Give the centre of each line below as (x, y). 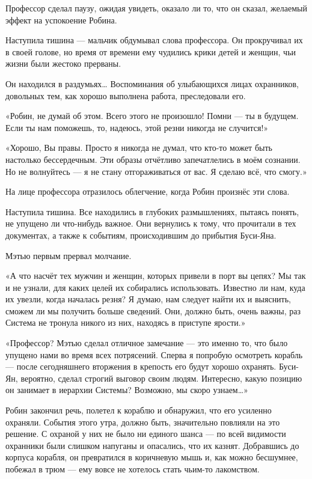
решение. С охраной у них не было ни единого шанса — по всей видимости (146, 434)
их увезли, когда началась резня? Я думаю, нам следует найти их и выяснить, (148, 299)
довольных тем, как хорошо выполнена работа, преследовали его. (126, 95)
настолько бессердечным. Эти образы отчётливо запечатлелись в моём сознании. (153, 159)
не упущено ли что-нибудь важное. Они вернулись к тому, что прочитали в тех (151, 223)
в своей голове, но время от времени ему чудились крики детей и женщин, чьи (151, 51)
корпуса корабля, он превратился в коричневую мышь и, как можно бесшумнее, (152, 457)
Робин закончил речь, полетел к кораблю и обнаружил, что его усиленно (139, 410)
